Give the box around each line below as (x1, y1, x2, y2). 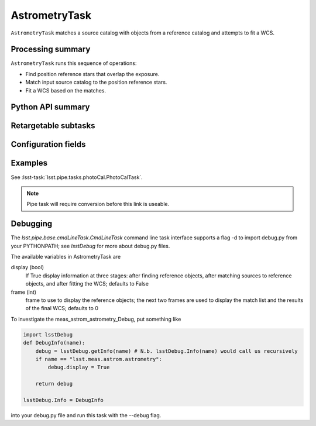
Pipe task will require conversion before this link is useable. (26, 201, 170, 208)
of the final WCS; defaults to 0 (25, 305, 99, 312)
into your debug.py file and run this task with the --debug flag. (11, 411, 162, 418)
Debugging (11, 219, 53, 229)
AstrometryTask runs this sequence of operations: (11, 60, 137, 67)
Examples (11, 158, 48, 168)
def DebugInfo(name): (23, 339, 85, 346)
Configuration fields (11, 139, 86, 149)
